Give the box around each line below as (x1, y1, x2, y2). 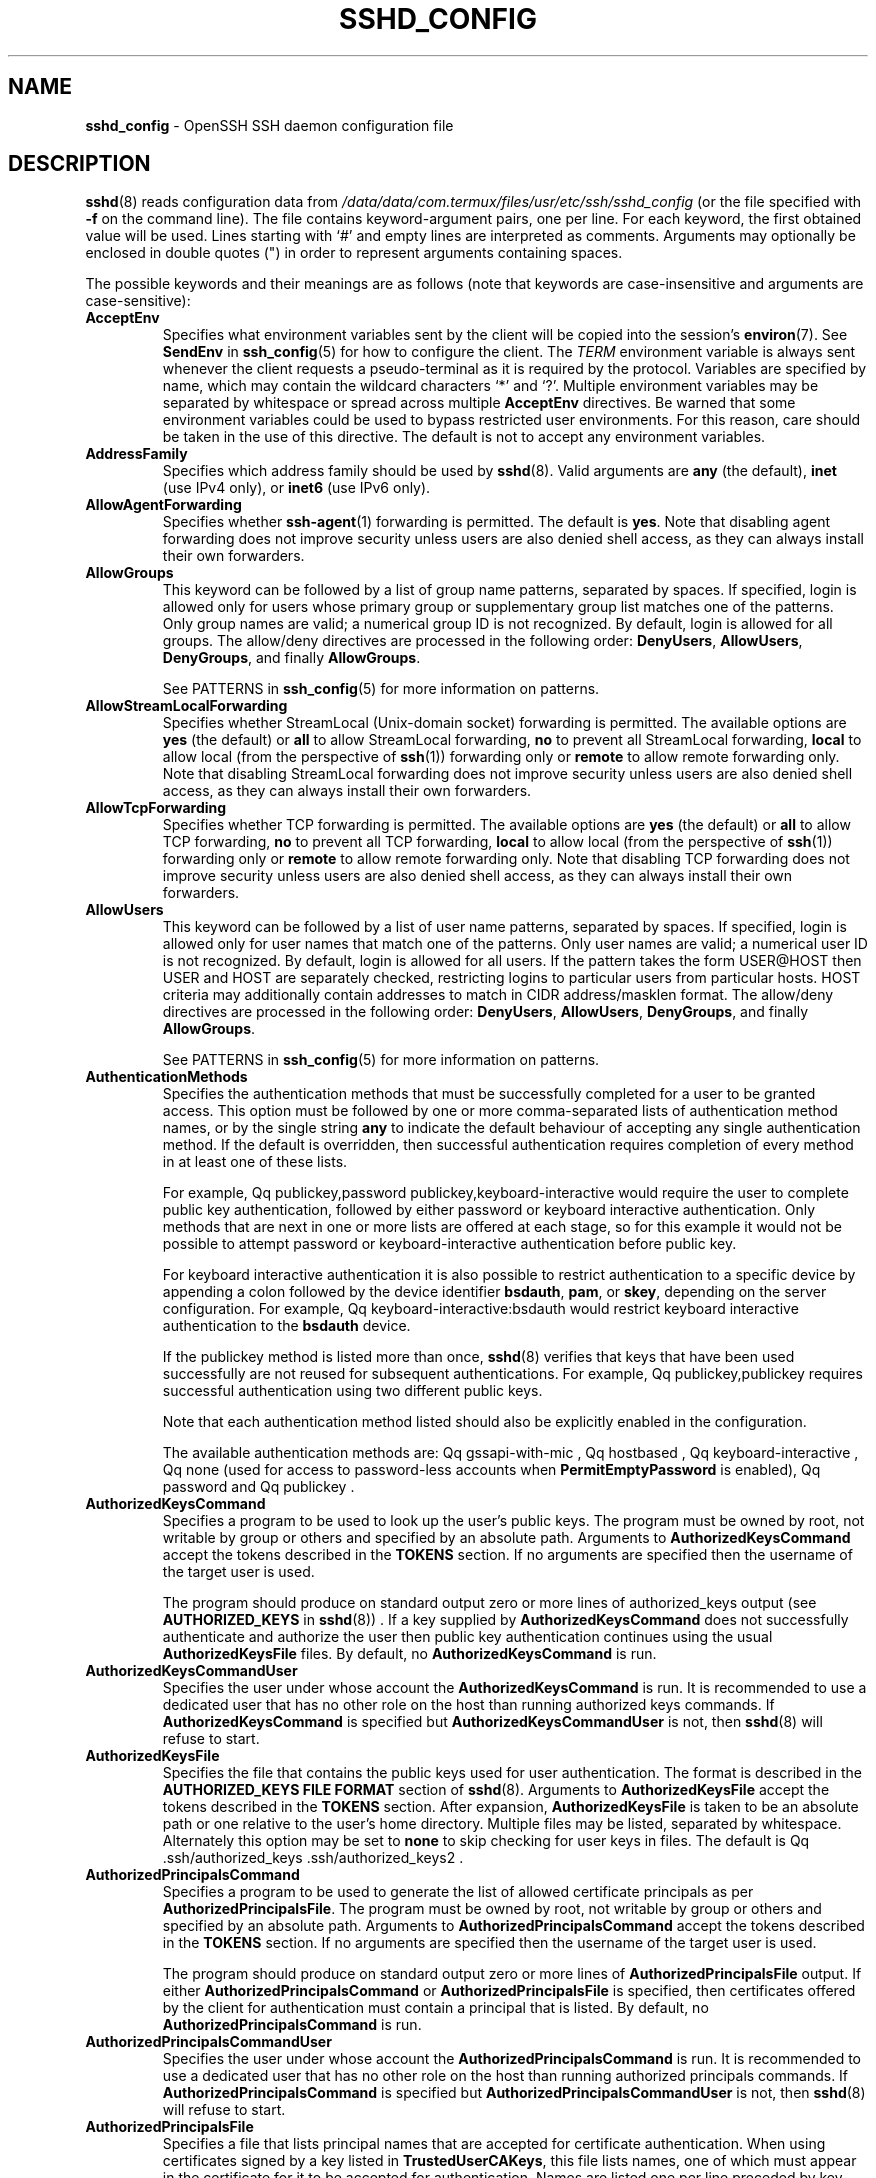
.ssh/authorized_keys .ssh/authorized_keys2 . (162, 1849, 464, 1867)
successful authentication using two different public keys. (162, 1382, 543, 1400)
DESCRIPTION (8, 151, 151, 177)
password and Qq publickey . (162, 1478, 355, 1496)
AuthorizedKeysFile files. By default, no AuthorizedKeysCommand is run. (162, 1645, 657, 1663)
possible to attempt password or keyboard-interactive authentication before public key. (162, 1235, 737, 1253)
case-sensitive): (85, 292, 191, 310)
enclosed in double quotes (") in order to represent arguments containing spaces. (85, 244, 623, 262)
